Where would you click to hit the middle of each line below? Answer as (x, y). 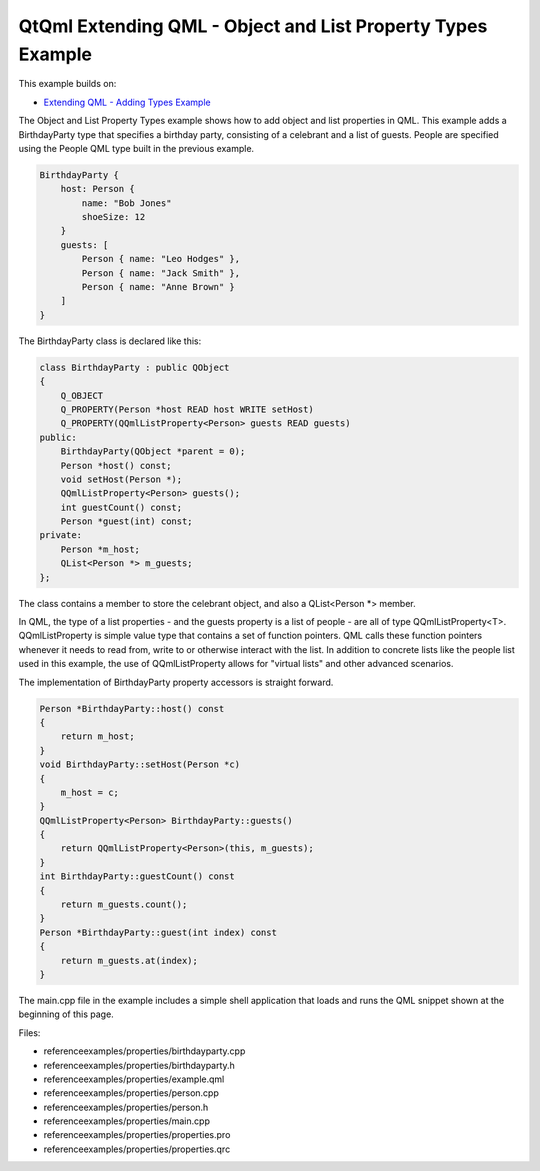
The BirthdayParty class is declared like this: (110, 341)
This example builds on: (67, 84)
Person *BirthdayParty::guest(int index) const (158, 932)
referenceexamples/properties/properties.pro (137, 1135)
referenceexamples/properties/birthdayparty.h (139, 1065)
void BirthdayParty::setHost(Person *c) (139, 764)
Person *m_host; (100, 549)
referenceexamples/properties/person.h (126, 1107)
